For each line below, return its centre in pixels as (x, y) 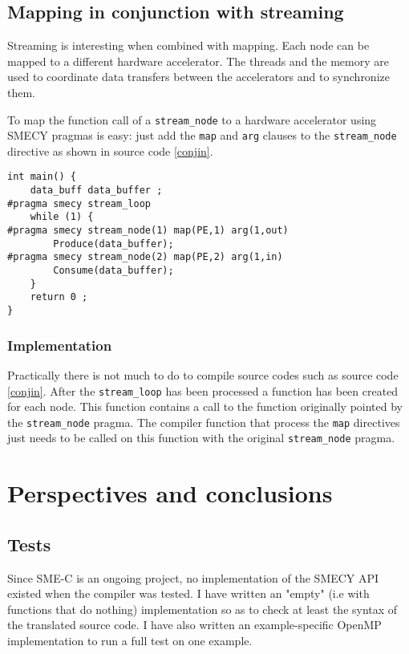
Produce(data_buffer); (113, 244)
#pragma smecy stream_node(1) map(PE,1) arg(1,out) (148, 231)
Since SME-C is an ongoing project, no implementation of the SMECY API (193, 577)
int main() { (42, 177)
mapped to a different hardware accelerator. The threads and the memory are (198, 61)
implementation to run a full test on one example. (130, 641)
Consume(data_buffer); (113, 271)
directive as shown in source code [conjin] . (110, 150)
